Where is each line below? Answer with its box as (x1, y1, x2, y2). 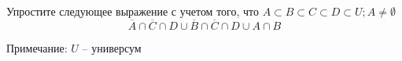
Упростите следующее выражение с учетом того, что (6, 3, 259, 19)
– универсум (82, 39, 142, 56)
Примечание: (6, 39, 68, 56)
